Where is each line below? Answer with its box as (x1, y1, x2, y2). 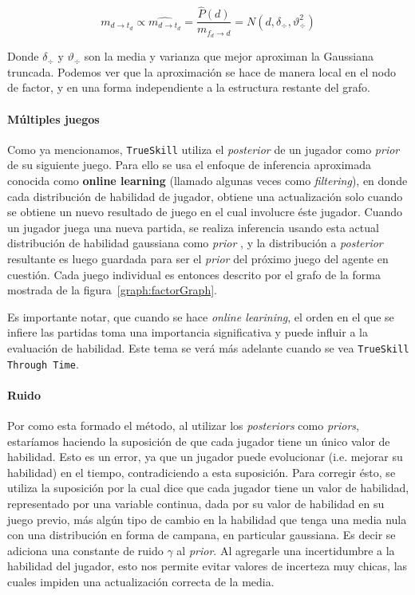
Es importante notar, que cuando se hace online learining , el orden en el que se (7, 308, 394, 325)
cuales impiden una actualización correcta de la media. (7, 573, 275, 589)
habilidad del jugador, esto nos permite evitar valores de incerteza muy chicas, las (7, 558, 408, 574)
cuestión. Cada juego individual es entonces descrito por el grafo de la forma (7, 266, 381, 282)
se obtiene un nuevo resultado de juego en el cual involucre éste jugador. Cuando (7, 203, 403, 220)
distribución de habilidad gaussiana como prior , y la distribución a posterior (7, 234, 383, 251)
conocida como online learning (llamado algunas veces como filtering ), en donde (7, 171, 408, 188)
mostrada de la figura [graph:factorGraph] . (7, 282, 217, 298)
